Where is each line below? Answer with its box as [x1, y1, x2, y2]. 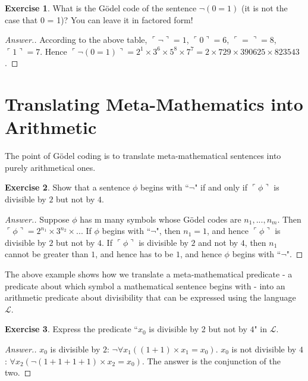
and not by [198, 236, 238, 248]
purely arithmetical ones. [5, 161, 96, 173]
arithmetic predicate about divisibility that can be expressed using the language [5, 291, 296, 304]
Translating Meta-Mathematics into [5, 92, 303, 116]
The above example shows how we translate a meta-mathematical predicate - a [5, 268, 293, 280]
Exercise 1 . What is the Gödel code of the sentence [5, 2, 197, 14]
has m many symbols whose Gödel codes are [80, 213, 241, 225]
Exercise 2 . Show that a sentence [5, 181, 130, 193]
